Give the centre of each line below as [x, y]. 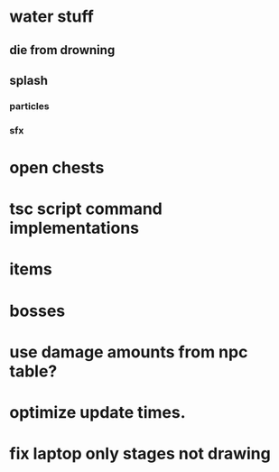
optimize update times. [98, 412]
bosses [37, 311]
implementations [74, 228]
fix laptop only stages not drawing [140, 454]
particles [29, 106]
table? [33, 371]
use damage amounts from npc [129, 352]
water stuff [52, 17]
